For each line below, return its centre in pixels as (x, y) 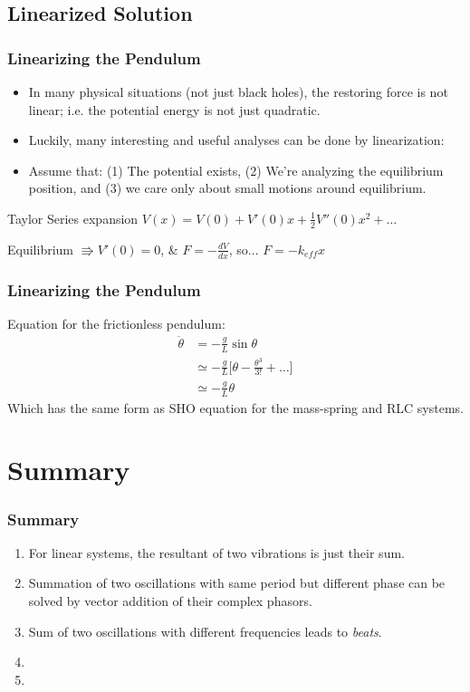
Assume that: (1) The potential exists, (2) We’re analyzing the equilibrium (236, 170)
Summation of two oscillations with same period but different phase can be (237, 583)
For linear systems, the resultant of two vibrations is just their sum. (216, 552)
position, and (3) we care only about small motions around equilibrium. (227, 188)
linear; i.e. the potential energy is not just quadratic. (174, 109)
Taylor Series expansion (73, 218)
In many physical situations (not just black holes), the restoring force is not (238, 91)
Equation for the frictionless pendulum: (116, 323)
